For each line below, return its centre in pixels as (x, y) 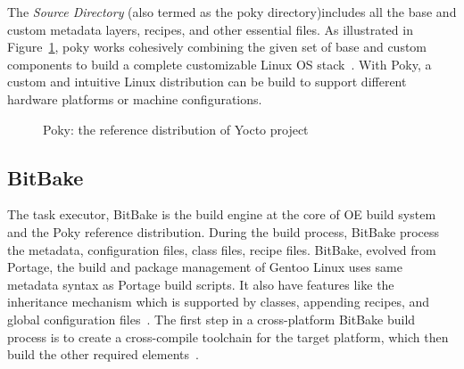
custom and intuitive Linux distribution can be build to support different (207, 82)
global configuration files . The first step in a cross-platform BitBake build (211, 319)
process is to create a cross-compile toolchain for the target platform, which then (228, 336)
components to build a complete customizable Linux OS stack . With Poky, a (220, 64)
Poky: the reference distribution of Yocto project (176, 129)
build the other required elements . (103, 354)
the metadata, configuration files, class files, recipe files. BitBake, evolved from (222, 249)
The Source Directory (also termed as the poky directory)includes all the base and (232, 12)
